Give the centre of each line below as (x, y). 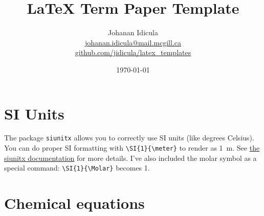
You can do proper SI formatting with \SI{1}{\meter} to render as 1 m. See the (132, 148)
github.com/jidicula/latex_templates (133, 52)
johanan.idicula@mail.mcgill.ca (133, 42)
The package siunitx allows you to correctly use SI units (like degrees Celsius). (129, 138)
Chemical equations (74, 203)
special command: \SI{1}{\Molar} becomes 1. (77, 168)
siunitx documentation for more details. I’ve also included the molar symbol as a (130, 158)
